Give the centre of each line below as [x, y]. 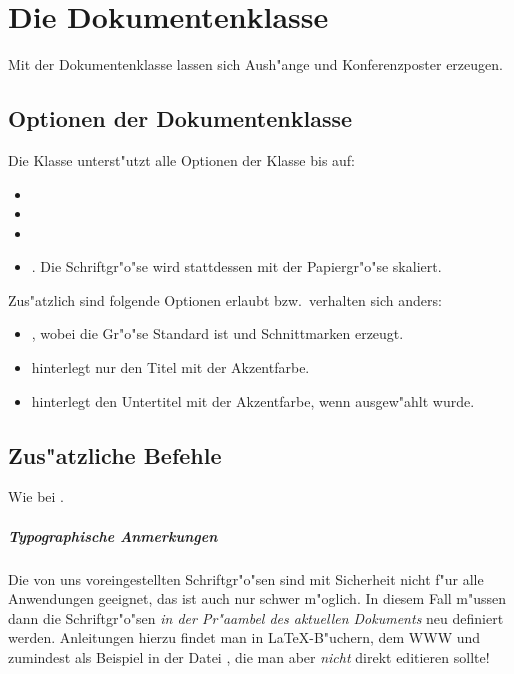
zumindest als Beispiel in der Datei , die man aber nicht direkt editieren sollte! [249, 657]
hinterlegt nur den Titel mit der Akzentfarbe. [170, 367]
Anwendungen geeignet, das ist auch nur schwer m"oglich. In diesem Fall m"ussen [257, 598]
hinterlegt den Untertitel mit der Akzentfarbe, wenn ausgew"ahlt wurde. [253, 400]
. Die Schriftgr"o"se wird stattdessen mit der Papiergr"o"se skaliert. [236, 266]
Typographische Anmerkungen [113, 535]
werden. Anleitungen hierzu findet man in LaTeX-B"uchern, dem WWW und [244, 637]
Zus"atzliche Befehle [115, 454]
